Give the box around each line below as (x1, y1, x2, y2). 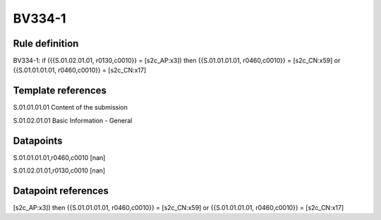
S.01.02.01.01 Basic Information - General (13, 116, 133, 125)
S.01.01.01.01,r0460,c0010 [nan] (13, 153, 106, 162)
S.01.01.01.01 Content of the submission (13, 103, 128, 112)
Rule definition (13, 37, 79, 50)
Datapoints (13, 134, 63, 146)
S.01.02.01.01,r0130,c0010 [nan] (13, 166, 106, 175)
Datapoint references (13, 185, 109, 197)
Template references (13, 85, 107, 97)
